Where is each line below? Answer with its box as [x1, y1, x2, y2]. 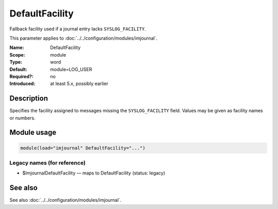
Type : [9, 59, 23, 65]
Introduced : [9, 80, 36, 87]
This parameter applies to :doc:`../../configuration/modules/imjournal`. [9, 35, 158, 41]
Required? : [9, 73, 33, 79]
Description [9, 94, 48, 103]
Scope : [9, 51, 25, 58]
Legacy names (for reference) [9, 159, 86, 166]
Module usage [9, 128, 57, 137]
